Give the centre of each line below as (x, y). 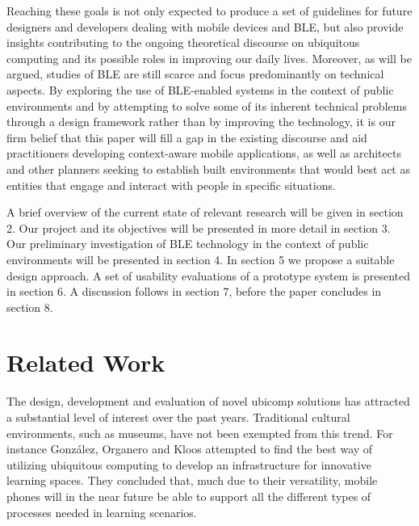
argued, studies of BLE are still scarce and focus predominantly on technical (195, 74)
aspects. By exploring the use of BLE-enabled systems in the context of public (200, 89)
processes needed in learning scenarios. (102, 512)
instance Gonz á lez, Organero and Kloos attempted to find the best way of (190, 449)
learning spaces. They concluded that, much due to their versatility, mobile (192, 480)
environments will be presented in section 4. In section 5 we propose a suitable (201, 259)
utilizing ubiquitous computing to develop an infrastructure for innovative (189, 464)
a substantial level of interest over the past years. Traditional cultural (178, 417)
